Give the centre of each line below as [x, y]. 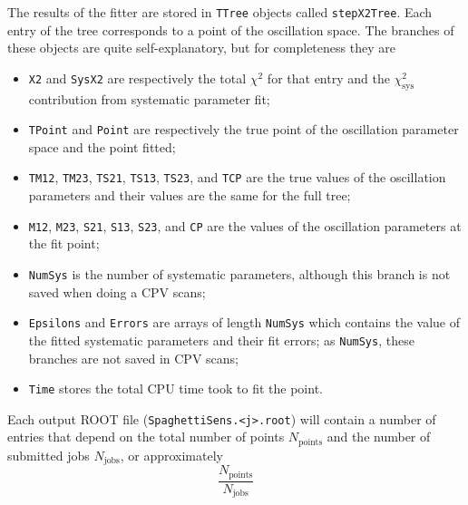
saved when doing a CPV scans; [117, 291]
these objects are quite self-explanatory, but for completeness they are [201, 48]
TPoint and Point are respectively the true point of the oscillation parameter [244, 129]
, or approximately [171, 455]
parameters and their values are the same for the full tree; [190, 195]
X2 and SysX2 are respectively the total [137, 78]
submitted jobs [49, 455]
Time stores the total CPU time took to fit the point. [175, 388]
